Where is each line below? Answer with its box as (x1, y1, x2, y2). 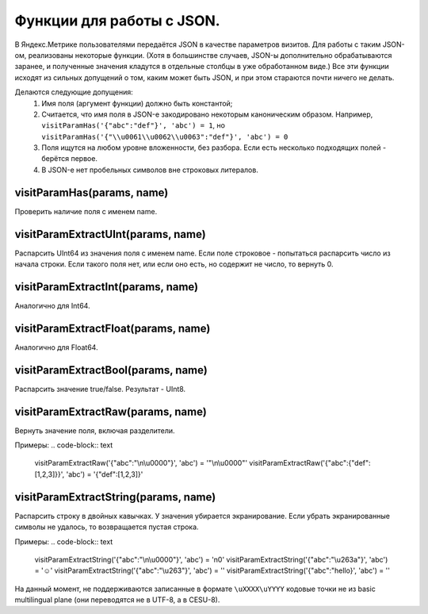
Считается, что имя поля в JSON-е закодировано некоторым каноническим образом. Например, (41, 109, 373, 119)
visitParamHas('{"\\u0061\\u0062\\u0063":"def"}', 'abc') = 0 (41, 132, 289, 141)
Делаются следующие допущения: (14, 87, 134, 97)
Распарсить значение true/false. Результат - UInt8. (14, 384, 186, 393)
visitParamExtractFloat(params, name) (14, 321, 211, 335)
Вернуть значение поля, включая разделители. (14, 425, 175, 436)
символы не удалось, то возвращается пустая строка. (14, 522, 199, 531)
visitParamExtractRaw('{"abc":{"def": (249, 459, 372, 468)
